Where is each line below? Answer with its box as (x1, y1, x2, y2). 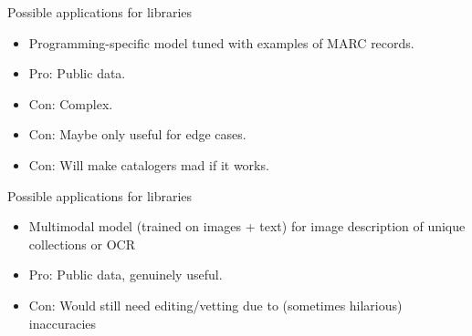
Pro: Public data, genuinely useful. (28, 265, 223, 284)
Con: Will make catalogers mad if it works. (28, 155, 269, 174)
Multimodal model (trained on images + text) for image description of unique (28, 217, 466, 236)
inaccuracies (28, 313, 97, 332)
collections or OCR (28, 234, 135, 253)
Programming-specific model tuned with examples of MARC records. (28, 33, 414, 52)
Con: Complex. (28, 94, 113, 113)
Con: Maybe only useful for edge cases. (28, 125, 246, 144)
